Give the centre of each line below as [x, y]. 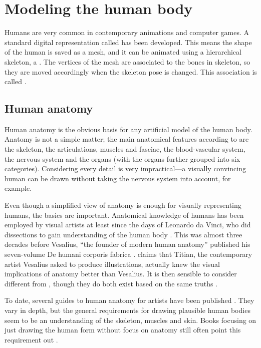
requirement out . [31, 339]
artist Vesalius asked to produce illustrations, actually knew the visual [112, 264]
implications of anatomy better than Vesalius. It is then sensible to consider [121, 274]
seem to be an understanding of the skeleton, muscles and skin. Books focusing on [130, 320]
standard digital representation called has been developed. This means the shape [128, 42]
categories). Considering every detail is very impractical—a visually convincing [125, 168]
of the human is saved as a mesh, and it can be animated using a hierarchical [123, 52]
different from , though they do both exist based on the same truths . [111, 283]
